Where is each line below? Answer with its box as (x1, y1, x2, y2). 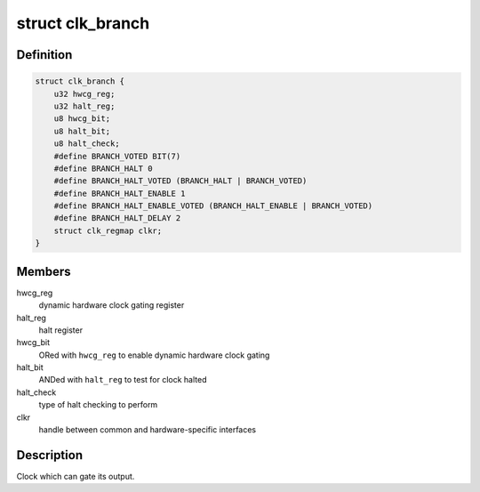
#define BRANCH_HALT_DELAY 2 (53, 214, 181, 223)
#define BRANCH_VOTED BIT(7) (53, 151, 181, 161)
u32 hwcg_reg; (53, 89, 116, 99)
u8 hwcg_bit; (53, 114, 111, 124)
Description (16, 448, 84, 463)
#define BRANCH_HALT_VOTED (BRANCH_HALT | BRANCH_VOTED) (53, 176, 308, 186)
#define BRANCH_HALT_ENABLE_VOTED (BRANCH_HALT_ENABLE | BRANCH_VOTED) (53, 201, 373, 211)
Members (16, 263, 71, 279)
